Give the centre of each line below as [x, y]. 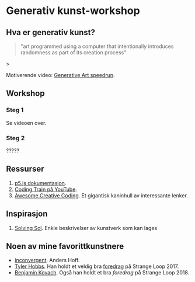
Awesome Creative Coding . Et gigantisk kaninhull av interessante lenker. [101, 195]
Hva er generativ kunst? [51, 32]
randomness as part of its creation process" [73, 53]
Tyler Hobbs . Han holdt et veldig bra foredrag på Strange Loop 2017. [97, 266]
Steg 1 [15, 110]
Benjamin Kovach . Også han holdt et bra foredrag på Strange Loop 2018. [102, 273]
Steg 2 [15, 138]
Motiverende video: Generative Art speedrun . [60, 75]
